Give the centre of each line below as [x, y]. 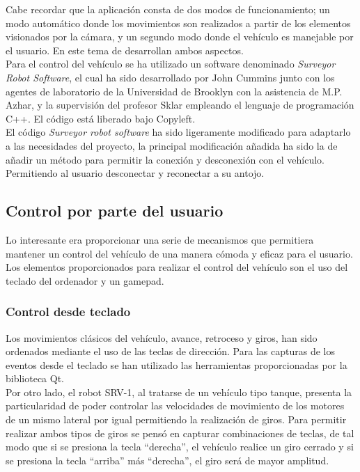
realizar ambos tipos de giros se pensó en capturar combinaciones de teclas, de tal [180, 433]
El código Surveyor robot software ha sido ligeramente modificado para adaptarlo [178, 132]
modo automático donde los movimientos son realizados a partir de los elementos [178, 23]
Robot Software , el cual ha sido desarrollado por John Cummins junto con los [170, 77]
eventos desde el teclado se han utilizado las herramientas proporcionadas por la [177, 364]
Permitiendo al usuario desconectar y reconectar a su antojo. [135, 173]
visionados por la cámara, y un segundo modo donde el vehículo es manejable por [180, 37]
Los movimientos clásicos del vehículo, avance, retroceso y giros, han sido [162, 337]
